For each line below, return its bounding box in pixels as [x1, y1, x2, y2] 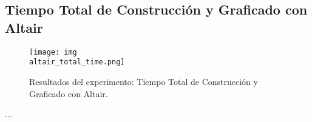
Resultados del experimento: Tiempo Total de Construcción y [29, 75, 258, 87]
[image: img [29, 47, 77, 56]
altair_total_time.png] [29, 58, 125, 67]
